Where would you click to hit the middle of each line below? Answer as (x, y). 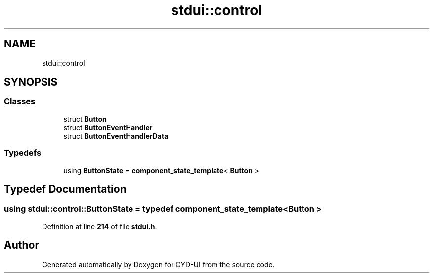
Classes (20, 102)
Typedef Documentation (65, 189)
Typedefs (23, 153)
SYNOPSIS (31, 82)
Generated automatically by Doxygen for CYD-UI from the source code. (158, 264)
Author (22, 245)
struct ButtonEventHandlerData (116, 136)
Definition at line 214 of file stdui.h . (100, 226)
